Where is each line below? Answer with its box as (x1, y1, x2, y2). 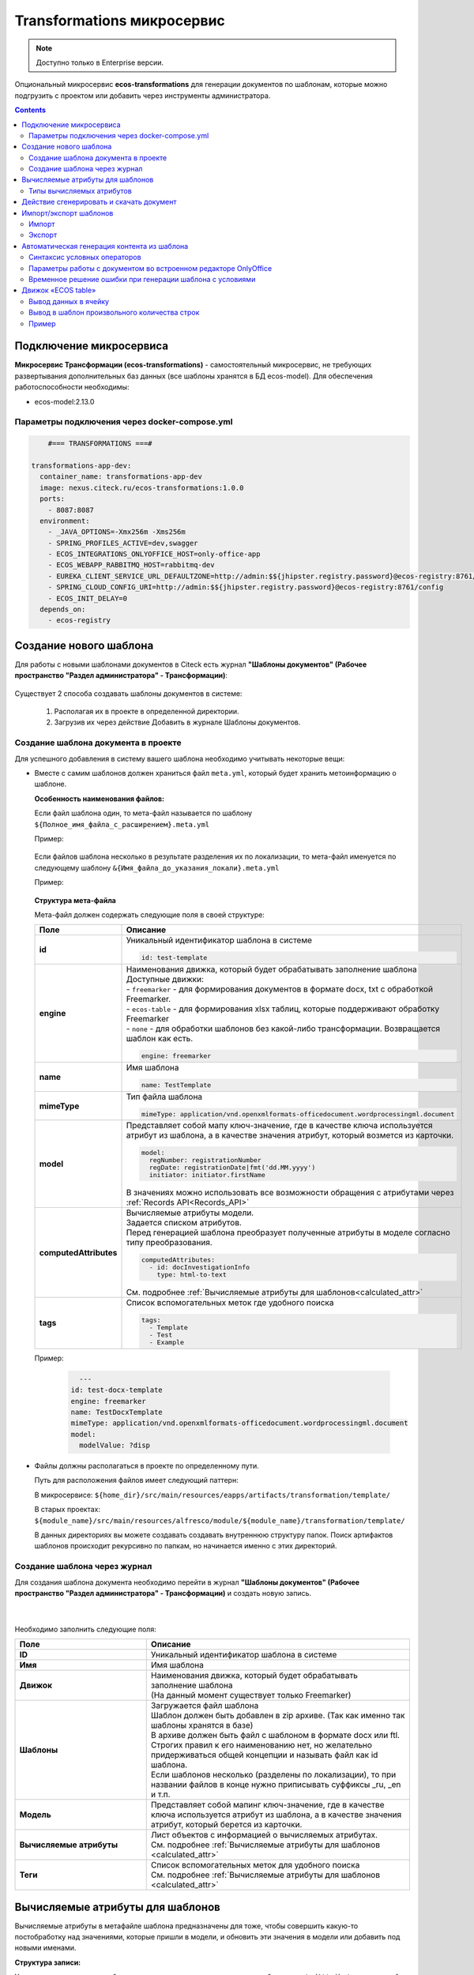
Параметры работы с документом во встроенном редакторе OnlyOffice (28, 263, 273, 273)
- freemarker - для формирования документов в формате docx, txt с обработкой (126, 984, 434, 995)
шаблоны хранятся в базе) (150, 1720, 254, 1731)
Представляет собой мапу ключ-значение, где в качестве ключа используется (126, 1120, 434, 1131)
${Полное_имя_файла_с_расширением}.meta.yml (34, 820, 210, 829)
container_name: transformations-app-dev (39, 472, 203, 481)
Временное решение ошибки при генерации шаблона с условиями (28, 274, 256, 284)
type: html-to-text (156, 1270, 227, 1279)
